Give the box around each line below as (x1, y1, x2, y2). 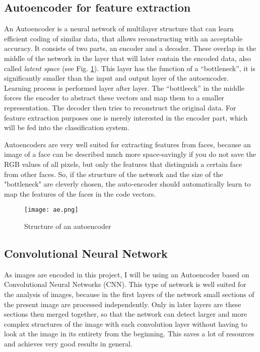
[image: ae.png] (24, 206, 79, 214)
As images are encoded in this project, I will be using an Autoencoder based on (4, 269, 249, 279)
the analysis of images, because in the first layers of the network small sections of (4, 288, 254, 299)
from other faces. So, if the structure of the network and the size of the (4, 168, 223, 179)
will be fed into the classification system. (4, 122, 129, 133)
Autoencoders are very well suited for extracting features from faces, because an (4, 139, 251, 149)
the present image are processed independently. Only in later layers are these (4, 299, 241, 309)
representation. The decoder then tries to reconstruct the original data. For (4, 102, 236, 112)
